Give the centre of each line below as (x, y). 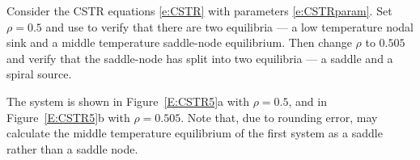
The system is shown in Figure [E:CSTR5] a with (128, 101)
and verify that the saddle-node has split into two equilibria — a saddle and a (200, 58)
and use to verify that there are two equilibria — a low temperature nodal (230, 26)
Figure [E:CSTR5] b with (68, 117)
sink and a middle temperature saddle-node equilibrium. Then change (179, 42)
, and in (308, 101)
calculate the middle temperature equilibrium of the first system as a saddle (195, 133)
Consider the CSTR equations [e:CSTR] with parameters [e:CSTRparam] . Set (199, 11)
